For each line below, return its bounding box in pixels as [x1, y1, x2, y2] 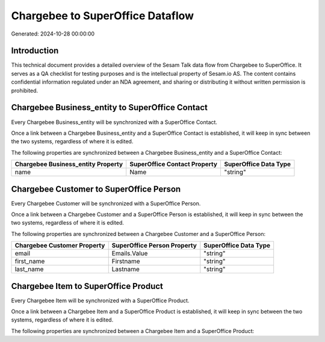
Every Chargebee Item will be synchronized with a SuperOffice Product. [11, 297, 190, 304]
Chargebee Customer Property [14, 241, 105, 250]
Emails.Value [111, 249, 148, 258]
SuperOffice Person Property [111, 241, 197, 250]
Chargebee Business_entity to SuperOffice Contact [11, 102, 208, 113]
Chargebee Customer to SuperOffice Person [11, 184, 181, 194]
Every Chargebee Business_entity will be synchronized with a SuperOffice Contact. [11, 118, 218, 126]
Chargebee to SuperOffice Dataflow [11, 9, 194, 22]
